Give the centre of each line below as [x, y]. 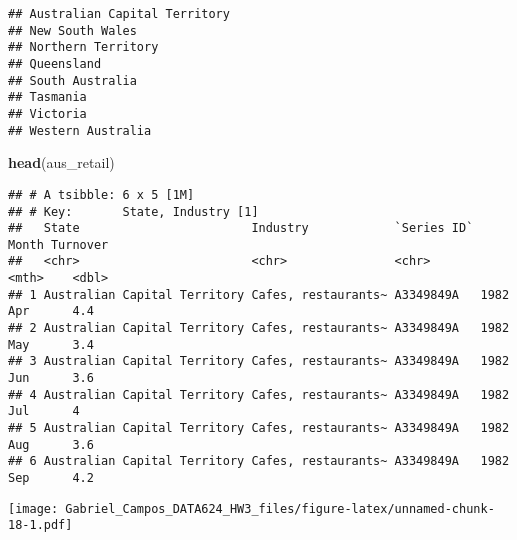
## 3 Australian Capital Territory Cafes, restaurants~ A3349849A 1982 [259, 361]
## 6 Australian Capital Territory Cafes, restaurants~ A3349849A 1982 [259, 461]
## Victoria [47, 113]
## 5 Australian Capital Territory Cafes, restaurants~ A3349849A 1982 [259, 428]
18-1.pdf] [40, 525]
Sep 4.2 [51, 478]
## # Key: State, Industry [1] [133, 211]
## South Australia [72, 80]
